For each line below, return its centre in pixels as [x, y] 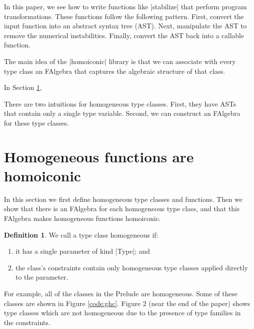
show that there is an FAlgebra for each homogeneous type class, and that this [122, 208]
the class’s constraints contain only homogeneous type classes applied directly [132, 267]
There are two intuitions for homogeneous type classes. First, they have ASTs [120, 103]
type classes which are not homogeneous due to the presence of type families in [122, 313]
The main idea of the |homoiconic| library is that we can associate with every [120, 61]
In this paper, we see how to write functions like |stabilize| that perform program [126, 6]
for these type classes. [36, 122]
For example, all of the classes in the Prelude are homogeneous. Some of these [121, 293]
